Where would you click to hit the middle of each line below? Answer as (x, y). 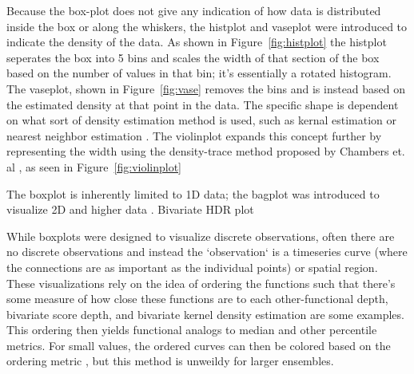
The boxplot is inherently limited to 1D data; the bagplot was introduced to (193, 193)
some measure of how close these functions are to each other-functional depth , (197, 299)
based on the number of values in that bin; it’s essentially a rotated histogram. (199, 73)
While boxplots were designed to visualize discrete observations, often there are (201, 236)
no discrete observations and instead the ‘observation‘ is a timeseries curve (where (207, 252)
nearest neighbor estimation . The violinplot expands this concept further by (194, 135)
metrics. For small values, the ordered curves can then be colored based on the (199, 345)
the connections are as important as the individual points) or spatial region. (192, 267)
